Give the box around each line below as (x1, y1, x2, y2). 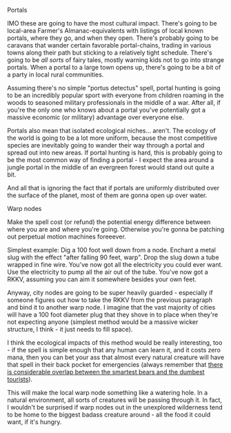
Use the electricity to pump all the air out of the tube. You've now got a (7, 268, 208, 276)
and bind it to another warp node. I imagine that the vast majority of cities (7, 303, 216, 311)
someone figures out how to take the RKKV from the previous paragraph (7, 296, 212, 304)
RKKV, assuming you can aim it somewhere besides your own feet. (7, 275, 197, 283)
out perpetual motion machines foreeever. (7, 232, 126, 241)
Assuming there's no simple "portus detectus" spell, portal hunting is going (7, 84, 221, 92)
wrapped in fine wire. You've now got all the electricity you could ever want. (7, 261, 223, 268)
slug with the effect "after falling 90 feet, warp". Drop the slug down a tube (7, 253, 219, 261)
